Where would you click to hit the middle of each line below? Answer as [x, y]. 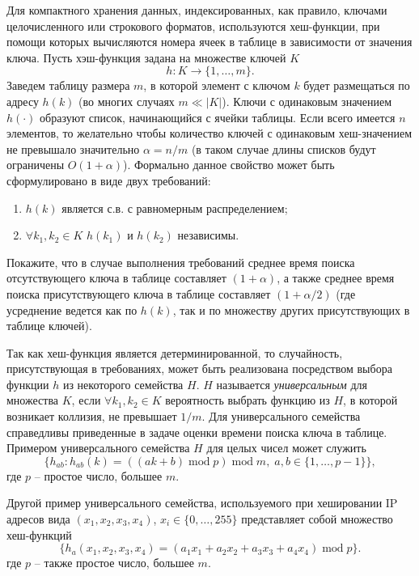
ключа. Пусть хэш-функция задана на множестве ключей [146, 57]
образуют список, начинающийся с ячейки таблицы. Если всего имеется [218, 117]
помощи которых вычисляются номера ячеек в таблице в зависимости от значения [209, 42]
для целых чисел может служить [286, 448]
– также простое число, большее [114, 563]
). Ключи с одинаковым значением [307, 101]
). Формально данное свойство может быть [229, 165]
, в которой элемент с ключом [217, 85]
